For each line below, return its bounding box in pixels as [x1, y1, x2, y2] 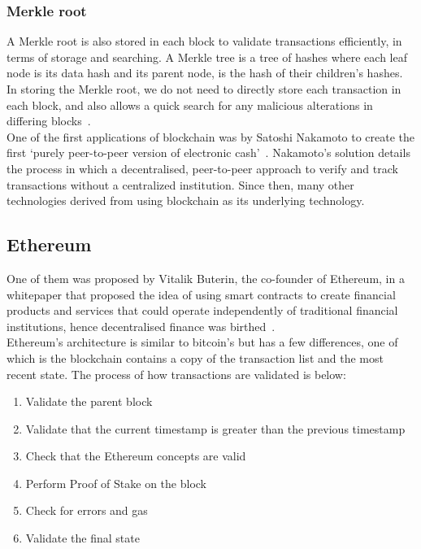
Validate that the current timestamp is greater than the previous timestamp [25, 420, 406, 437]
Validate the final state [25, 529, 140, 547]
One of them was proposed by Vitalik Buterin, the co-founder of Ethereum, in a [7, 269, 405, 286]
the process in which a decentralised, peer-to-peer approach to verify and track [7, 159, 398, 176]
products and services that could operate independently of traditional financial [7, 302, 398, 319]
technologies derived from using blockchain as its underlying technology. [7, 192, 365, 209]
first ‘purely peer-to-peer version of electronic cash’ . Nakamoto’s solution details [7, 144, 410, 161]
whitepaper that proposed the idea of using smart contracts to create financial [7, 285, 396, 303]
